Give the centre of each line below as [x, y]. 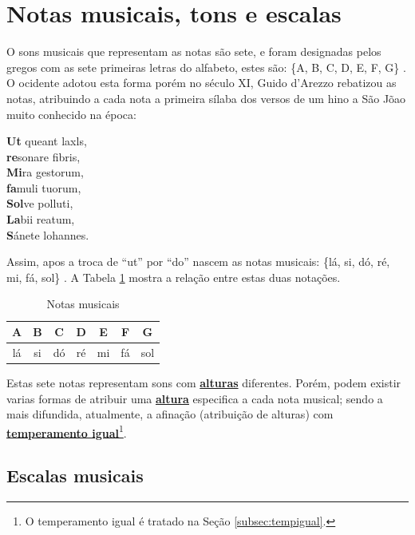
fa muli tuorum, [44, 187]
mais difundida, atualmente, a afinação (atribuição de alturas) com [170, 414]
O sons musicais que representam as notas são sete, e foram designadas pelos [194, 52]
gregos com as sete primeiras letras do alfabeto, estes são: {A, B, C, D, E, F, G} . [206, 67]
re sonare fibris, [43, 156]
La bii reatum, [41, 219]
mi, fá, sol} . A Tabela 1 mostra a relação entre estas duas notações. [174, 277]
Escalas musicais [75, 476]
